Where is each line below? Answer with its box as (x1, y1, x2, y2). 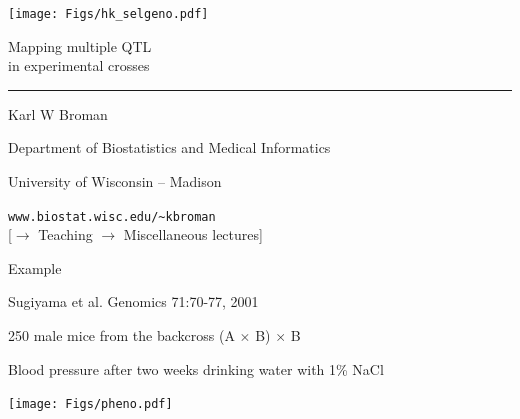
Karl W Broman (8, 103, 108, 124)
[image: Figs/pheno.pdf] (8, 397, 173, 412)
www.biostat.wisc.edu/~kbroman (8, 209, 216, 224)
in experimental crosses (8, 55, 150, 76)
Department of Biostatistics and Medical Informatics (8, 137, 331, 158)
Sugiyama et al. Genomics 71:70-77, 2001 (8, 291, 259, 312)
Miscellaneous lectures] (123, 224, 263, 245)
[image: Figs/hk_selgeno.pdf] (8, 7, 209, 21)
